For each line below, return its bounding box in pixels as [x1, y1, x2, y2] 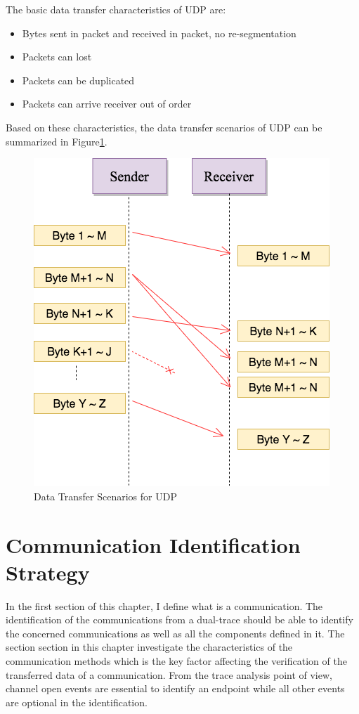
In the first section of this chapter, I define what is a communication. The [6, 598, 323, 613]
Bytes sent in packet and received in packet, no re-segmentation [22, 25, 296, 40]
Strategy [6, 557, 90, 586]
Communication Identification [6, 530, 301, 559]
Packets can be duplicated [22, 72, 135, 87]
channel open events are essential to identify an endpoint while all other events [6, 681, 345, 696]
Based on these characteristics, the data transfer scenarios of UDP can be [6, 119, 322, 134]
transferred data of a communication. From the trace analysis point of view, [6, 667, 332, 682]
